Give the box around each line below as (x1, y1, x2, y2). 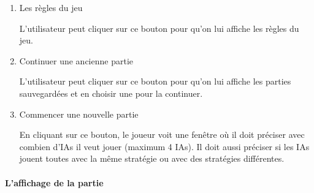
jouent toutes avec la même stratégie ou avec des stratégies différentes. (19, 152, 285, 165)
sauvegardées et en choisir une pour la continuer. (19, 86, 203, 99)
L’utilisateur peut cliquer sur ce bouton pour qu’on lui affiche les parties (19, 75, 291, 88)
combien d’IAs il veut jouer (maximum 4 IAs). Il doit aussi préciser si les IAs (19, 140, 310, 153)
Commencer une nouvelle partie (19, 107, 139, 120)
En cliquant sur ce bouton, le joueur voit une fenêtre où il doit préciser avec (19, 128, 305, 141)
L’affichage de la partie (5, 176, 104, 189)
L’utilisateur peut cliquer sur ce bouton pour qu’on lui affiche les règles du (19, 21, 299, 34)
